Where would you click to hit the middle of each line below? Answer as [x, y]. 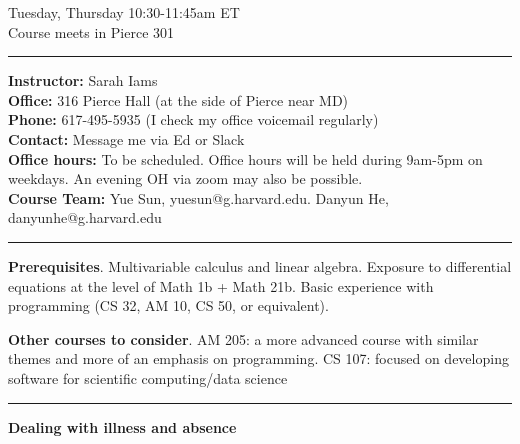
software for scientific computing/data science [148, 377]
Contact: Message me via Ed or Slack [126, 138]
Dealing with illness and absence [122, 426]
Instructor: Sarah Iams [83, 80]
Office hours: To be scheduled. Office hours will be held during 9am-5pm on [245, 158]
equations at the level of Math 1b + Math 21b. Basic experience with [221, 285]
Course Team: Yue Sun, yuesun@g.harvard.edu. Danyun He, [198, 197]
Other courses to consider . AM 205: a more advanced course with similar [243, 338]
